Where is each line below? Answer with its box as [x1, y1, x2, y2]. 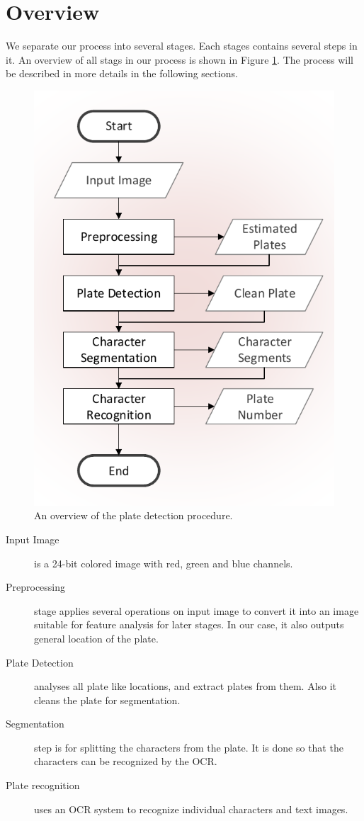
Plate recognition [6, 778, 80, 793]
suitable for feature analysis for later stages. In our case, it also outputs [34, 617, 344, 632]
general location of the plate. [34, 630, 159, 645]
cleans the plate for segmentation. [34, 692, 181, 707]
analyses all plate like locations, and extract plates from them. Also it [34, 679, 337, 693]
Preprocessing [6, 579, 66, 594]
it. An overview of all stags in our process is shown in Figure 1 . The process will [6, 52, 353, 67]
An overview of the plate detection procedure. [34, 508, 233, 523]
